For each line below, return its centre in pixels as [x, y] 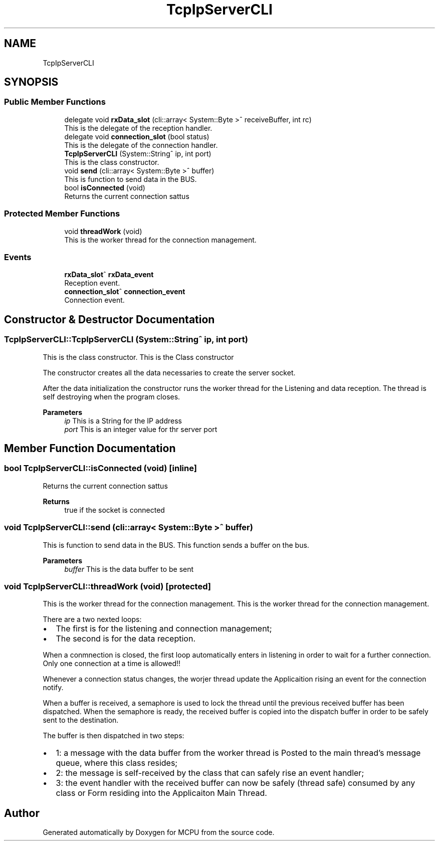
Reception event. [92, 283]
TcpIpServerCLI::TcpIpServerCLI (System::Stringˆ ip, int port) [126, 340]
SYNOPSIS [31, 82]
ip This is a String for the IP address [123, 420]
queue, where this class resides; [117, 763]
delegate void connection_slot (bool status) [137, 136]
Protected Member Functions [62, 214]
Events [18, 257]
